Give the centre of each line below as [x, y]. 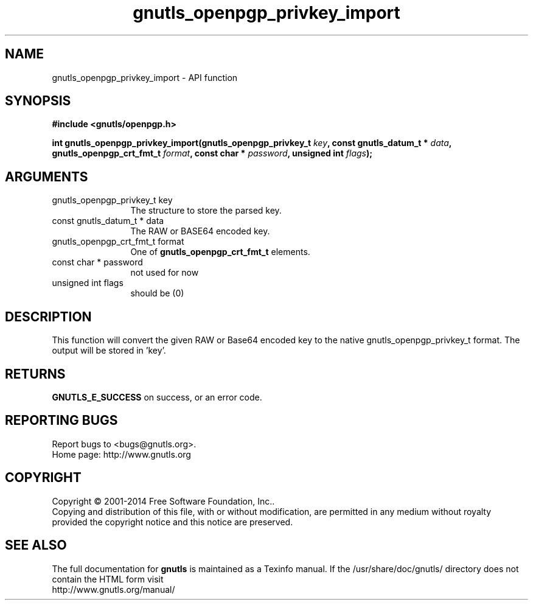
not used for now [165, 273]
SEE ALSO [36, 545]
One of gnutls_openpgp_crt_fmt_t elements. [220, 252]
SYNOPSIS [38, 101]
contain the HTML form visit [108, 579]
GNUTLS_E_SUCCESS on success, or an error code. [157, 397]
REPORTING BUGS [61, 421]
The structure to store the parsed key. [206, 211]
